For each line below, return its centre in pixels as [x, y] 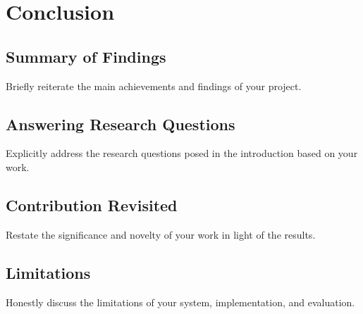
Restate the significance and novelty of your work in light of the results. [161, 234]
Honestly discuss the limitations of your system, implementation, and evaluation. [180, 302]
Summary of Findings [86, 56]
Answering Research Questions [121, 124]
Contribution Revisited [92, 205]
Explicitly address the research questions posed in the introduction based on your [182, 153]
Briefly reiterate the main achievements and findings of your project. [154, 86]
